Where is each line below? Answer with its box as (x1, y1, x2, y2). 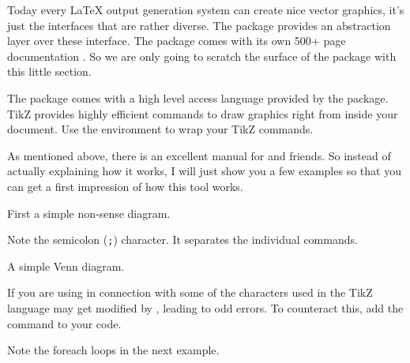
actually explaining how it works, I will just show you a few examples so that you (7, 163, 401, 179)
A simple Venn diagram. (7, 257, 125, 274)
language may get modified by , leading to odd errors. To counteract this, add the (7, 299, 404, 316)
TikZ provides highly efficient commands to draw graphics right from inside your (7, 105, 398, 122)
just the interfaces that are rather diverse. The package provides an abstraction (7, 17, 391, 33)
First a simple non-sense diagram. (7, 204, 171, 221)
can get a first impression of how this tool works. (7, 178, 243, 194)
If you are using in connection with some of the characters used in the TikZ (7, 284, 373, 301)
